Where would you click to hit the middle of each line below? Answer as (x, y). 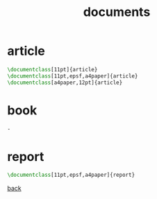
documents (117, 12)
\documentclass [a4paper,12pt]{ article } (65, 83)
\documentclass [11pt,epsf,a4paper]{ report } (71, 175)
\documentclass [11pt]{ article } (52, 69)
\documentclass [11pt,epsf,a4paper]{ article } (73, 76)
